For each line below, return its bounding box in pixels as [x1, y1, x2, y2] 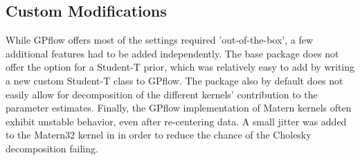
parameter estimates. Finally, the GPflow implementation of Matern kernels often [6, 100, 352, 115]
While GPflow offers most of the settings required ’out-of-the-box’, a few [6, 33, 314, 47]
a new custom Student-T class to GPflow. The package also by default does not [6, 73, 343, 87]
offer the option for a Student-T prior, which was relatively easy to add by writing [6, 60, 355, 74]
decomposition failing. [6, 141, 98, 155]
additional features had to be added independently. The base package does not [6, 46, 339, 60]
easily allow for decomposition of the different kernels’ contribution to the [6, 87, 318, 101]
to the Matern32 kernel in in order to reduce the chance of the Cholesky [6, 127, 312, 142]
